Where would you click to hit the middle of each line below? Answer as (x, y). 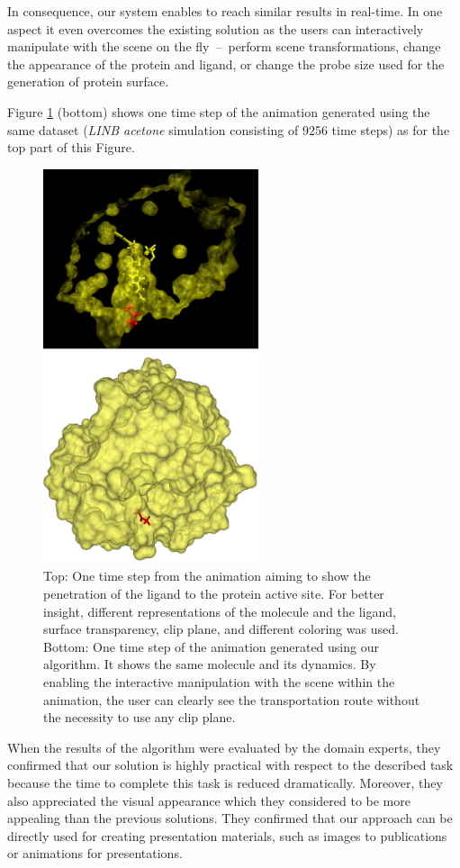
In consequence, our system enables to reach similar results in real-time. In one (225, 11)
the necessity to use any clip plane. (140, 717)
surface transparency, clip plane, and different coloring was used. (221, 629)
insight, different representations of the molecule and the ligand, (220, 611)
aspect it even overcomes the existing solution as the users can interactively (216, 28)
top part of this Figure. (71, 147)
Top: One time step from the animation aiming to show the (207, 576)
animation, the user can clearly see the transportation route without (232, 699)
